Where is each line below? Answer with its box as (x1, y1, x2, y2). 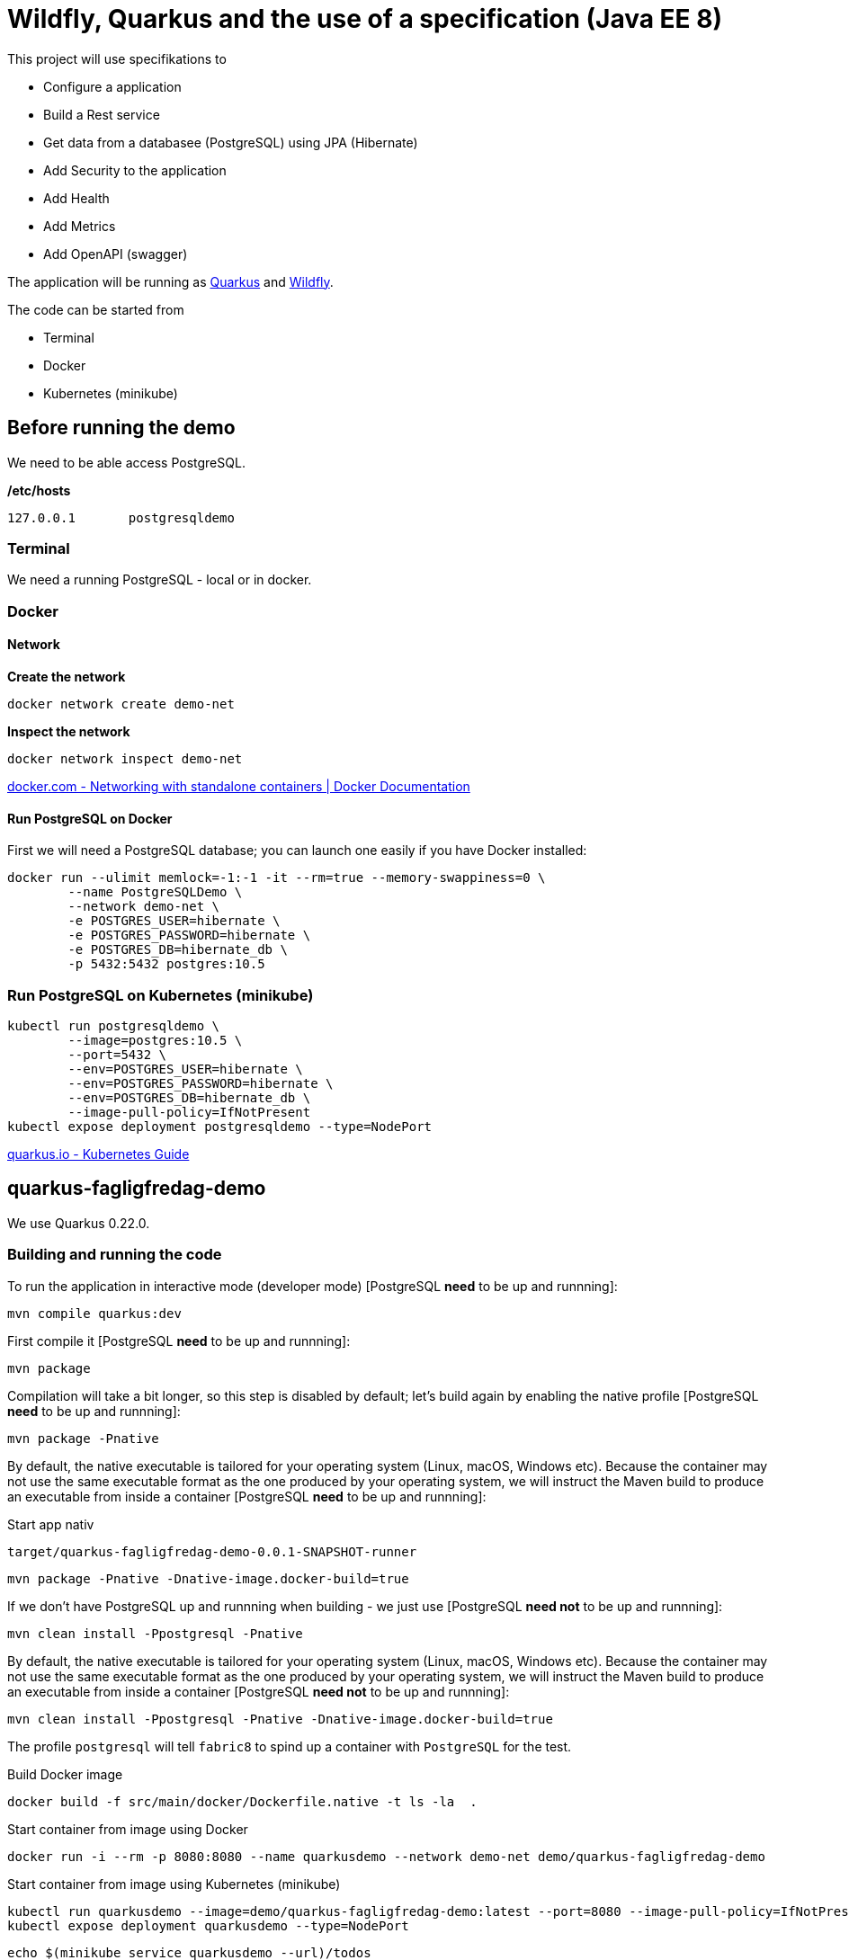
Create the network (7, 668, 126, 684)
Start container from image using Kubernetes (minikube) (7, 1875, 341, 1892)
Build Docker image (7, 1766, 123, 1782)
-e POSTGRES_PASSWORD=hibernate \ (67, 928, 311, 943)
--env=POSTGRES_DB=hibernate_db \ (67, 1090, 311, 1105)
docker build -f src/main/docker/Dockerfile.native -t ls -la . (7, 1794, 478, 1809)
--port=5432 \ (67, 1047, 167, 1062)
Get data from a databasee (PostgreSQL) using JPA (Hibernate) (43, 134, 418, 150)
